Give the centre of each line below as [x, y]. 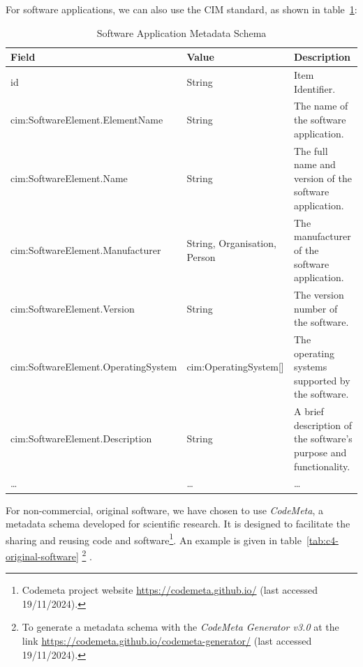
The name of [321, 106]
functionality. [322, 466]
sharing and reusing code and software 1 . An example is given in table [154, 539]
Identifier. [315, 88]
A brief [309, 411]
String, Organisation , [231, 243]
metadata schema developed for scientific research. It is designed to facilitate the [178, 524]
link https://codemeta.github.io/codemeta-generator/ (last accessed [167, 640]
